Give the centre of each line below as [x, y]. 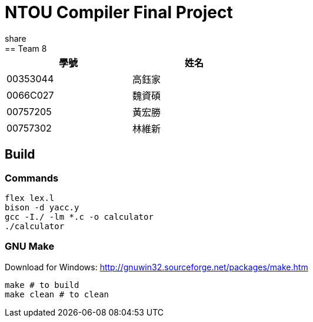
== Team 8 [26, 48]
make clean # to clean [57, 294]
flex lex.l [30, 198]
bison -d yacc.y [42, 207]
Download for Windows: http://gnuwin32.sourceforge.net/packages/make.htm [156, 267]
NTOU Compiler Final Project [119, 12]
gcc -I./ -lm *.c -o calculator [79, 217]
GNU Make [30, 246]
